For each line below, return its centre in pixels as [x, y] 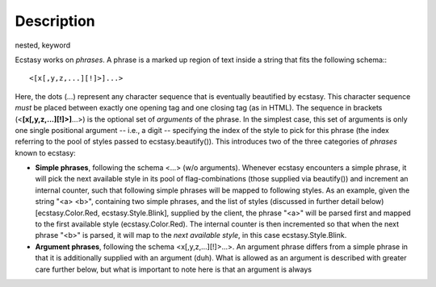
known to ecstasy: [45, 152]
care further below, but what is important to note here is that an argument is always [174, 269]
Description [55, 21]
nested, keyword [43, 45]
